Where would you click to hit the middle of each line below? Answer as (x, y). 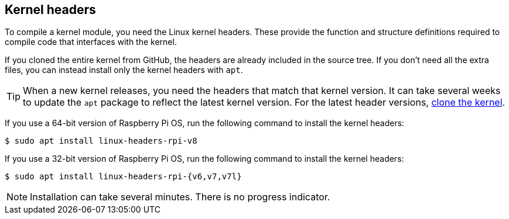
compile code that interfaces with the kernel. (91, 42)
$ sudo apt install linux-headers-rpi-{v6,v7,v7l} (123, 177)
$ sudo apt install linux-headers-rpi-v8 (101, 141)
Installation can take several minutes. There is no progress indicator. (180, 197)
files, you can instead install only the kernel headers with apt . (124, 70)
